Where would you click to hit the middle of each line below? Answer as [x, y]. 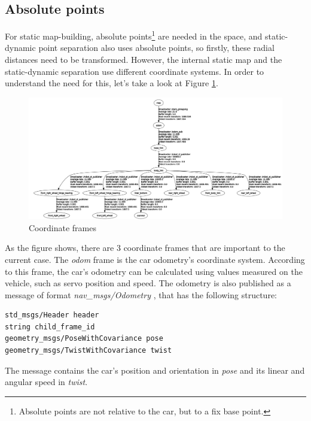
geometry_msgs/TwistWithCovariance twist [89, 351]
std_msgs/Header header [52, 315]
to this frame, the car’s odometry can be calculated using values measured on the [154, 271]
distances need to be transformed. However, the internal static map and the [144, 60]
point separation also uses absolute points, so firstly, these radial [156, 48]
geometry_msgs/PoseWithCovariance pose [84, 339]
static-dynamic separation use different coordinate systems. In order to [135, 71]
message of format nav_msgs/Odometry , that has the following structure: [141, 294]
